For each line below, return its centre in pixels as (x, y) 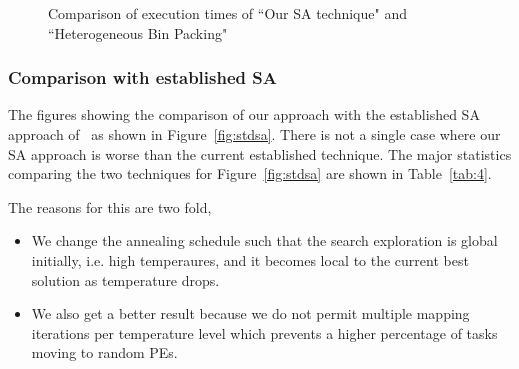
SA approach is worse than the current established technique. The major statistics (260, 153)
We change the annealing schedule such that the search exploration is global (264, 240)
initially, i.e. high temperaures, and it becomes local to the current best (250, 259)
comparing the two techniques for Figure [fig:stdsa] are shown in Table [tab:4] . (250, 173)
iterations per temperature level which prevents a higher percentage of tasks (264, 332)
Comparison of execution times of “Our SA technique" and (227, 13)
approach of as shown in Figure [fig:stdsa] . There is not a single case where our (254, 134)
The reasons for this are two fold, (110, 206)
